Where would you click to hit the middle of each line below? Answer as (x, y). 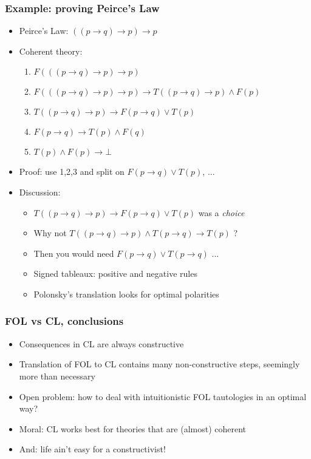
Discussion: (40, 192)
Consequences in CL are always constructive (101, 343)
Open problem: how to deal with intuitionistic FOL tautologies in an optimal (163, 396)
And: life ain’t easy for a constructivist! (92, 449)
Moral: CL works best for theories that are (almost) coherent (133, 428)
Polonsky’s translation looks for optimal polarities (126, 294)
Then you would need (74, 253)
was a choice (221, 212)
